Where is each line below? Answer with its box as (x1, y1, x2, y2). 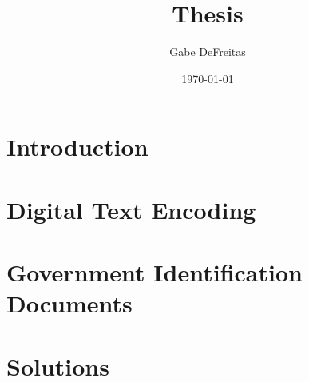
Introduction (6, 130, 149, 163)
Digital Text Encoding (6, 193, 256, 225)
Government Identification (6, 256, 303, 288)
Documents (6, 287, 133, 320)
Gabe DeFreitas (169, 43, 246, 60)
